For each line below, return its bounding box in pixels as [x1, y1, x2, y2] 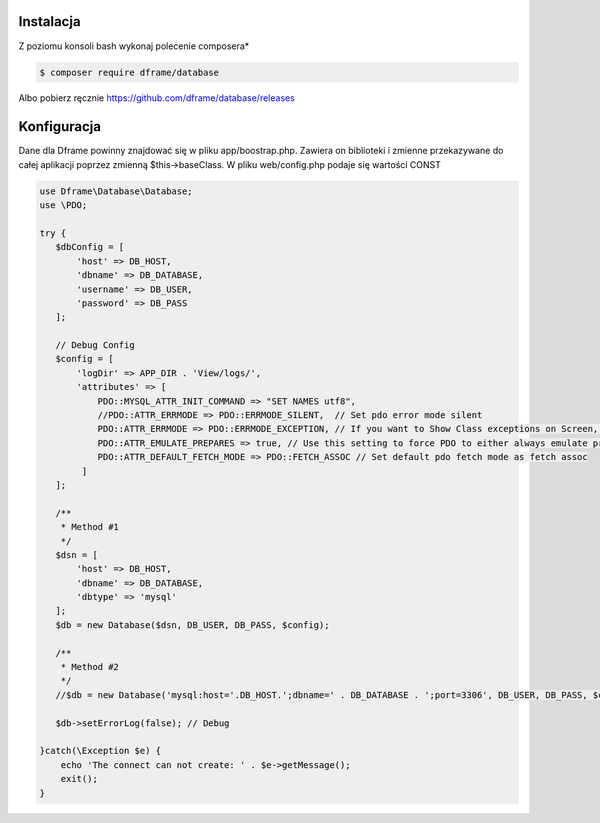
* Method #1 [60, 521, 120, 533]
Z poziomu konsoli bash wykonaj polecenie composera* [18, 40, 250, 52]
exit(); [60, 773, 99, 785]
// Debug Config [55, 340, 135, 351]
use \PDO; [39, 200, 88, 211]
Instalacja [18, 13, 81, 30]
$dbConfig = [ [55, 241, 125, 253]
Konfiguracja [18, 118, 102, 135]
